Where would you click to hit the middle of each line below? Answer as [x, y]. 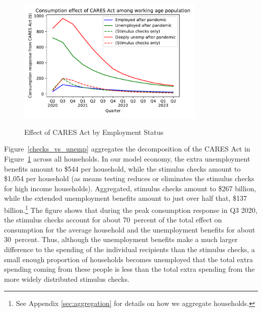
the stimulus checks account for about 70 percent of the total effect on [113, 220]
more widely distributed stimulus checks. [67, 279]
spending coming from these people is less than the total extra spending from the [129, 269]
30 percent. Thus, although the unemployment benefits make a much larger [121, 239]
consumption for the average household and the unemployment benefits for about [130, 229]
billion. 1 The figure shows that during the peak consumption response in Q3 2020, [131, 209]
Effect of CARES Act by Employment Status [94, 132]
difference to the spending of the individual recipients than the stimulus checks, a [129, 249]
